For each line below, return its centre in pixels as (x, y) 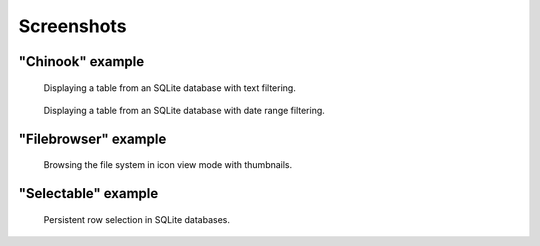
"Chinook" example (81, 61)
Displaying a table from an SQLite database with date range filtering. (184, 110)
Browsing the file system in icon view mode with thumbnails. (168, 165)
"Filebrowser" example (92, 138)
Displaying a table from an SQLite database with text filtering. (170, 87)
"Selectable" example (88, 193)
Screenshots (72, 26)
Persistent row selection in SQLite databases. (136, 219)
